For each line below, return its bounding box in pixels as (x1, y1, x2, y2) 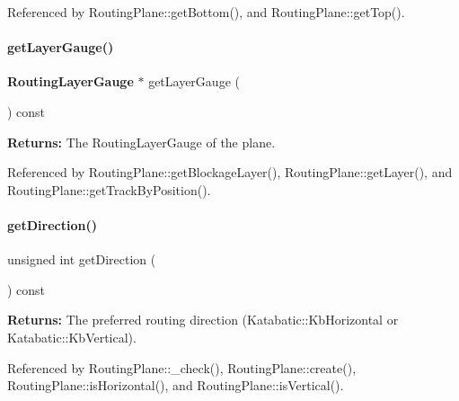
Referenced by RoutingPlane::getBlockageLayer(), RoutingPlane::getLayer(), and (7, 163, 453, 182)
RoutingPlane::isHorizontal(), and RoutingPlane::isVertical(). (7, 376, 344, 395)
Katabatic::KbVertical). (7, 327, 137, 346)
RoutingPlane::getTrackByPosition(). (7, 180, 211, 199)
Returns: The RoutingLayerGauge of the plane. (7, 132, 276, 151)
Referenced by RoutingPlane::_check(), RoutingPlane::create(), (7, 358, 357, 377)
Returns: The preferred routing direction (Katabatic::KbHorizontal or (7, 310, 399, 329)
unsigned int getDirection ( (7, 250, 156, 269)
